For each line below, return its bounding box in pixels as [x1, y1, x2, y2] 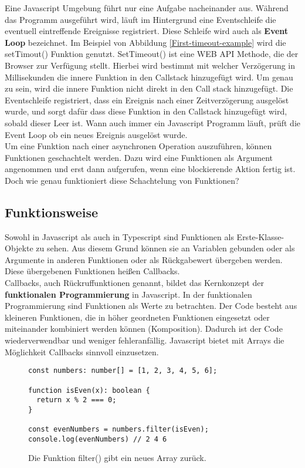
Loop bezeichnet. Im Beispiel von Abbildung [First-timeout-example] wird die [5, 36, 286, 48]
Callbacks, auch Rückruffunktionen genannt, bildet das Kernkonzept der [5, 277, 264, 289]
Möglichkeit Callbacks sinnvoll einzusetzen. [5, 345, 159, 358]
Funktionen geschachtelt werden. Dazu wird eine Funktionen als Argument [5, 151, 273, 163]
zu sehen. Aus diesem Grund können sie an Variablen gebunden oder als [36, 242, 295, 254]
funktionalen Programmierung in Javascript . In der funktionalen [5, 288, 252, 300]
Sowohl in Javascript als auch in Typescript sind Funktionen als [5, 230, 234, 243]
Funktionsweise [5, 203, 99, 221]
